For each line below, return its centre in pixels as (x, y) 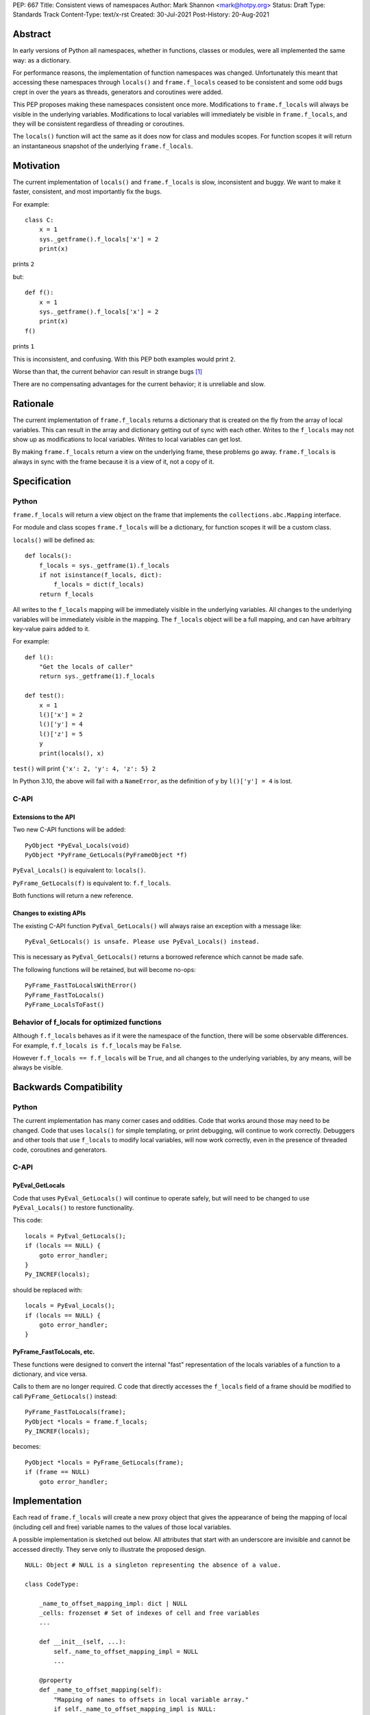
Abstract (32, 34)
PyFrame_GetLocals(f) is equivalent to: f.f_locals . (92, 883)
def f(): (39, 293)
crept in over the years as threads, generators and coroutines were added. (118, 92)
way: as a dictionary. (42, 60)
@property (55, 1680)
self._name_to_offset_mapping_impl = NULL (126, 1651)
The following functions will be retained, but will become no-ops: (104, 969)
